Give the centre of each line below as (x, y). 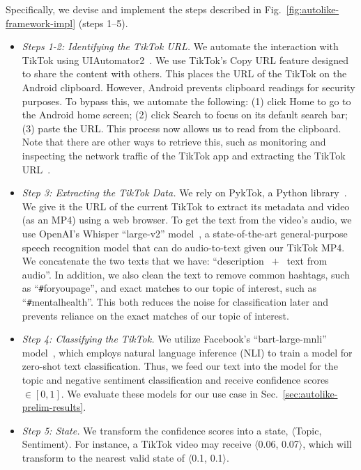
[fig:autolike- (313, 9)
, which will (327, 444)
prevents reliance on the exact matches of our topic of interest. (155, 315)
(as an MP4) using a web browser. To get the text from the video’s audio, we (187, 220)
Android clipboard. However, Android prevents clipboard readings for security (189, 87)
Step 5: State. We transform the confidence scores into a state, (155, 430)
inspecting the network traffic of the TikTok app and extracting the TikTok (184, 155)
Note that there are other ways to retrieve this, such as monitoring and (174, 142)
